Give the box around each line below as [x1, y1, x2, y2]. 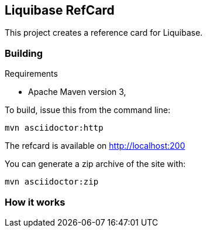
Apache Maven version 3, [28, 87, 126, 97]
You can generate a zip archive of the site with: [5, 159, 186, 169]
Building [5, 47, 43, 59]
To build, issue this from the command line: [5, 105, 171, 115]
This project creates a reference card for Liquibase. [5, 28, 203, 38]
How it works [5, 196, 65, 208]
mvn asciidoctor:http [5, 123, 103, 133]
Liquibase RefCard [5, 3, 115, 18]
